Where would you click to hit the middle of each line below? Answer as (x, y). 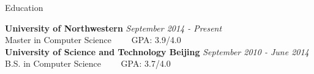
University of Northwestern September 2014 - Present (114, 28)
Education (24, 7)
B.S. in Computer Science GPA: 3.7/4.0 (88, 63)
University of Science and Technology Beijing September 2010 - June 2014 (157, 51)
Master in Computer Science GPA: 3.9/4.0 (93, 40)
